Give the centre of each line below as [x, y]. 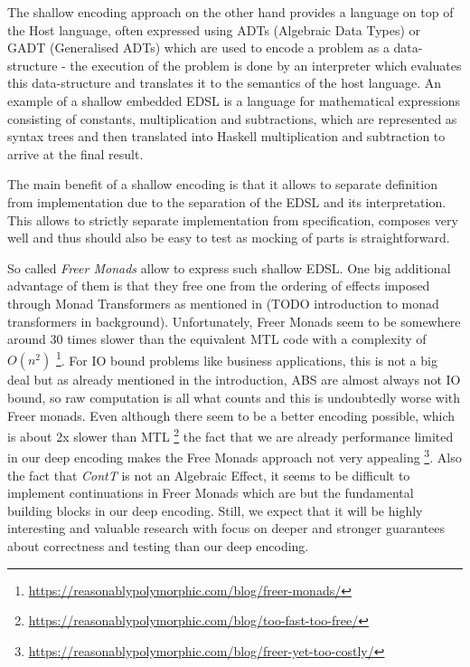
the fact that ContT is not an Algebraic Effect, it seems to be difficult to [209, 475]
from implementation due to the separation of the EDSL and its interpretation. [227, 201]
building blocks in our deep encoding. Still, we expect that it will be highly [215, 510]
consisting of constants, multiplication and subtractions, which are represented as [232, 118]
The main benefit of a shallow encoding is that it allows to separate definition [222, 184]
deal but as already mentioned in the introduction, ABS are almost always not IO [234, 380]
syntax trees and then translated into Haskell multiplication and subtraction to [226, 136]
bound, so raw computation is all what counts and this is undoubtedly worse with [234, 397]
